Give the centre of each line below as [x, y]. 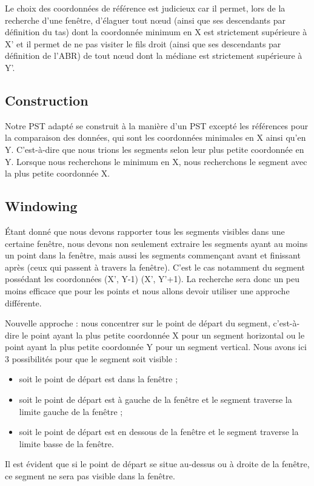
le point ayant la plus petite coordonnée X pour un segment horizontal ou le [163, 335]
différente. [23, 302]
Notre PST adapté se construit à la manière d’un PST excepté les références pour [157, 125]
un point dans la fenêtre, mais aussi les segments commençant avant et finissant [153, 255]
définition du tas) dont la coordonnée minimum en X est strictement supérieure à [156, 32]
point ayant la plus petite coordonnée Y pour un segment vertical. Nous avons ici [156, 347]
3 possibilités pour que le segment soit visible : [91, 358]
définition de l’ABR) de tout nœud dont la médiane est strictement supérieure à [154, 56]
